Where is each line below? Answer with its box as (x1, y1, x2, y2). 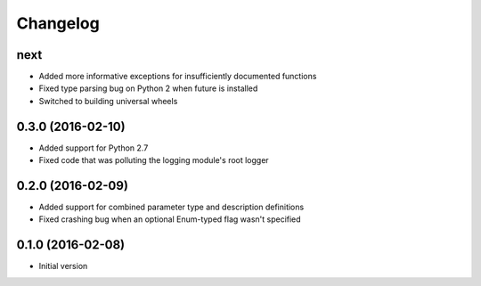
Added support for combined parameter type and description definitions (38, 201, 305, 213)
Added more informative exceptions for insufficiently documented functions (38, 71, 317, 82)
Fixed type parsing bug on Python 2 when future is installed (38, 83, 258, 94)
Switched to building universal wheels (38, 95, 178, 106)
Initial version (38, 261, 88, 272)
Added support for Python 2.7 (38, 143, 149, 153)
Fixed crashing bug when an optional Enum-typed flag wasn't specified (38, 214, 302, 225)
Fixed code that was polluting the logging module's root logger (38, 155, 269, 166)
